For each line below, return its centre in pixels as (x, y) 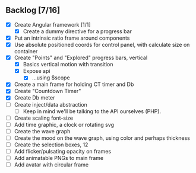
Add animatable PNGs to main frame (59, 158)
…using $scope (51, 78)
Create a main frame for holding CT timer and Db (74, 84)
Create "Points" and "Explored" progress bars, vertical (81, 58)
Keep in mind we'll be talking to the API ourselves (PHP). (92, 111)
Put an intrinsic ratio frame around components (72, 38)
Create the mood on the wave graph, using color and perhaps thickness (102, 138)
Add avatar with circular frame (51, 165)
